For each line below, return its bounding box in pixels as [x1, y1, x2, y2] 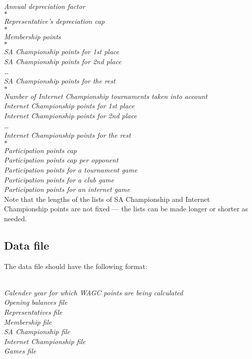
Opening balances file [4, 297, 68, 307]
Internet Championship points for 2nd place [4, 110, 137, 120]
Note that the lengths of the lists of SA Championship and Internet [4, 193, 210, 204]
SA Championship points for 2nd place [4, 56, 122, 66]
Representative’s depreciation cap [4, 16, 105, 26]
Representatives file [4, 307, 63, 317]
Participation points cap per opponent [4, 155, 119, 165]
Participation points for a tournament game [4, 164, 137, 175]
